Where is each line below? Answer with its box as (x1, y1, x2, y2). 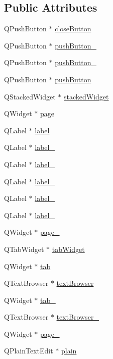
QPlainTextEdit (4, 345, 53, 356)
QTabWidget (4, 243, 44, 254)
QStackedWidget (4, 91, 56, 101)
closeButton (55, 23, 91, 34)
